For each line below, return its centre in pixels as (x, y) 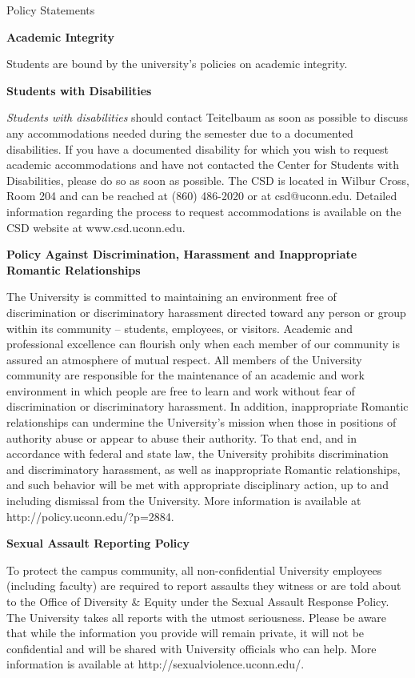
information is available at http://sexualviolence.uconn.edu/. (156, 664)
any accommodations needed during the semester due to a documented (180, 132)
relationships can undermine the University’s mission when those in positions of (202, 422)
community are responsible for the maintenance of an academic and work (186, 375)
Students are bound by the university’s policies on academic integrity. (177, 64)
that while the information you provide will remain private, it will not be (186, 633)
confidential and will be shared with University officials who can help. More (192, 648)
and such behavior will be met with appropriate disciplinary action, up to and (198, 485)
